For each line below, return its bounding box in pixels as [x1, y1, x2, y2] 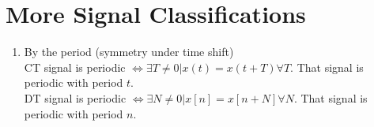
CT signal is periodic [24, 58, 126, 75]
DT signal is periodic [24, 89, 127, 106]
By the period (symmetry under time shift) [24, 43, 234, 60]
